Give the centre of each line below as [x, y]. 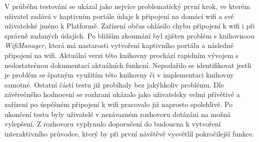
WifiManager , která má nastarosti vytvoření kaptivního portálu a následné [119, 45]
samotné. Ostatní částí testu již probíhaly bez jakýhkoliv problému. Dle [114, 84]
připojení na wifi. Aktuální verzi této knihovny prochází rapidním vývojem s [121, 55]
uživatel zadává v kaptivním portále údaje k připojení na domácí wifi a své [119, 16]
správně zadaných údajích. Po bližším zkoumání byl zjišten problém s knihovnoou [129, 35]
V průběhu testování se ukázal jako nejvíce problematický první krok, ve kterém [127, 6]
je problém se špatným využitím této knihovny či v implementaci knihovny [119, 75]
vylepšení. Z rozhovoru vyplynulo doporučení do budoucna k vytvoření [113, 124]
